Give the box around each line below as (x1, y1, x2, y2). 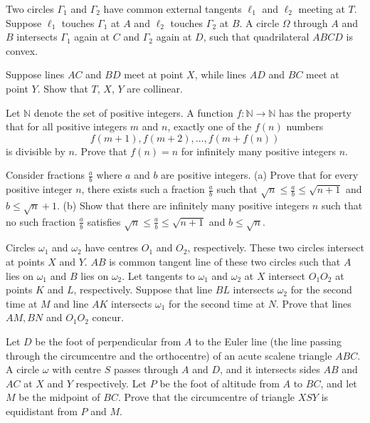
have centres (85, 240, 139, 255)
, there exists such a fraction (81, 182, 205, 197)
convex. (6, 43, 38, 58)
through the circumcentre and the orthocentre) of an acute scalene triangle (6, 348, 332, 362)
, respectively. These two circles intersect (187, 240, 364, 255)
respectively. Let (75, 375, 147, 390)
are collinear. (127, 80, 183, 95)
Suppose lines (6, 67, 65, 82)
